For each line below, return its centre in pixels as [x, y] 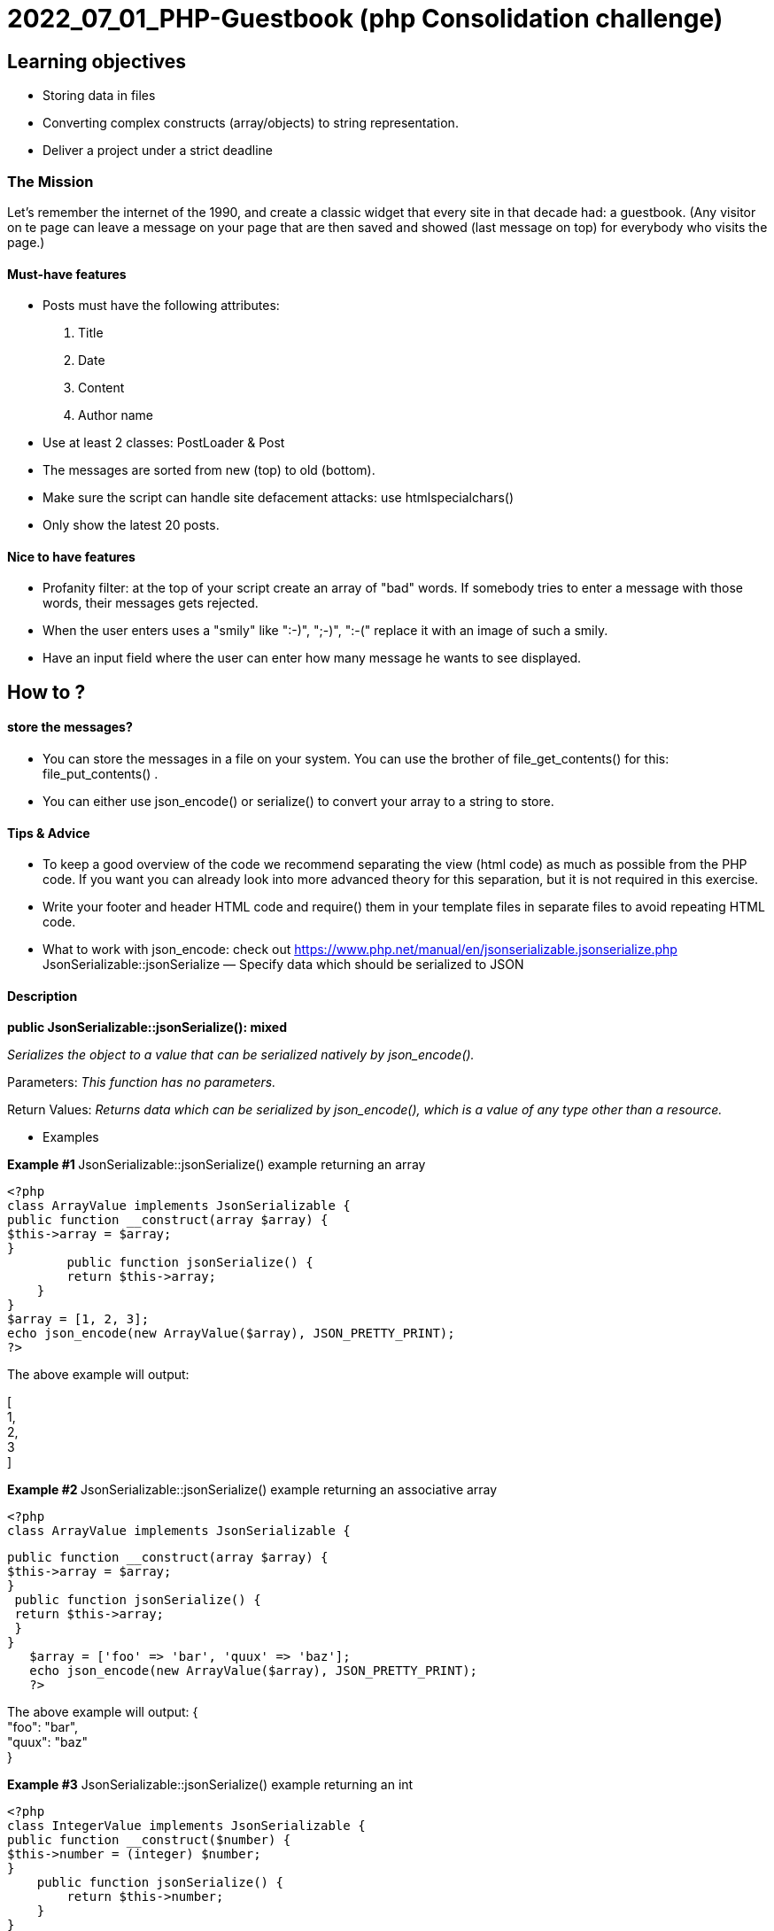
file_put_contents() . [101, 774]
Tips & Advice [49, 833]
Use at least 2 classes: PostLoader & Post [164, 443]
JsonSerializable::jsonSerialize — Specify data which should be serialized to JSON [283, 965]
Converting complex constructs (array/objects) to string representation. [251, 123]
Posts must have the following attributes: [161, 306]
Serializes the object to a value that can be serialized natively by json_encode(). [241, 1055]
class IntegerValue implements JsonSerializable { [186, 1826]
